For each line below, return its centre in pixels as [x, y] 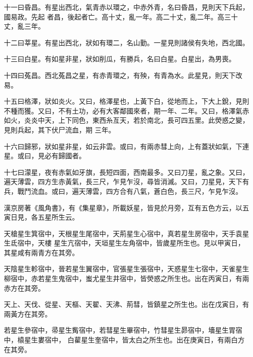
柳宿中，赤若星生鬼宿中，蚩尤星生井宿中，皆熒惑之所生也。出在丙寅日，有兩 [126, 278]
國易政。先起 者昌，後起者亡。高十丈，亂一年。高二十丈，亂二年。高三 [117, 16]
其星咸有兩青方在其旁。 [41, 252]
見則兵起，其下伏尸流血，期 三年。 [60, 129]
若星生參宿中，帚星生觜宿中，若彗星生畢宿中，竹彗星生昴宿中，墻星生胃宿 [123, 330]
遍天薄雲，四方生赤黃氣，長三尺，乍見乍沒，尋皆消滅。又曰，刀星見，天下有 [126, 181]
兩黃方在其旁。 [28, 313]
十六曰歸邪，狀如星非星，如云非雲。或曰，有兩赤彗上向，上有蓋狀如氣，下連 [126, 146]
